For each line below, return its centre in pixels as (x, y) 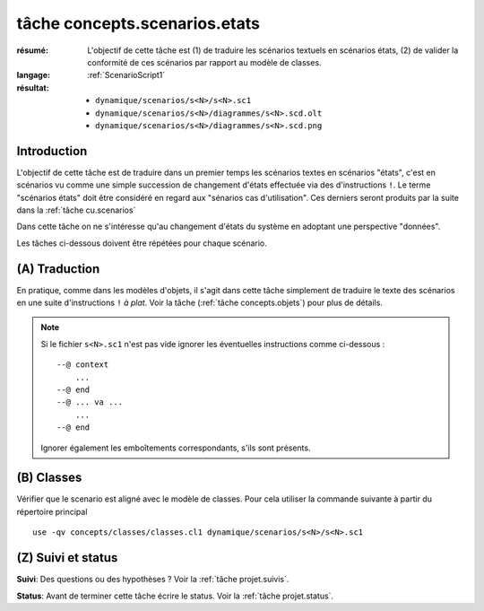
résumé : (33, 50)
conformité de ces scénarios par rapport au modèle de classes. (204, 62)
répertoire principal (52, 511)
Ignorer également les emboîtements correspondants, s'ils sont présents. (176, 448)
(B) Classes (49, 478)
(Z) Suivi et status (67, 558)
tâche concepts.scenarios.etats (138, 23)
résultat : (33, 87)
